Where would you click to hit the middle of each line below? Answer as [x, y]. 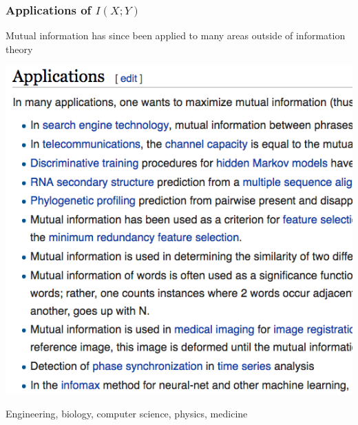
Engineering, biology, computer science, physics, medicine [127, 414]
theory [19, 49]
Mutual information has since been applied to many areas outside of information [176, 35]
